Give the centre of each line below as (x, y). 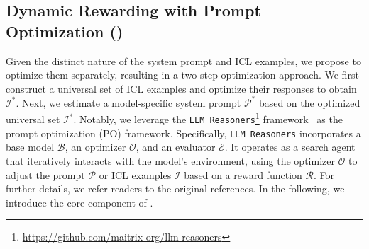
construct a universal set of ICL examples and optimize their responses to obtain (181, 88)
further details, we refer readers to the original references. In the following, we (175, 189)
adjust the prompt (45, 174)
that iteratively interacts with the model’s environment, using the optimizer (170, 161)
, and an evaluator (176, 147)
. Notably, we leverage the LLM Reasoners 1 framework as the (208, 118)
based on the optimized (309, 102)
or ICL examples (135, 174)
